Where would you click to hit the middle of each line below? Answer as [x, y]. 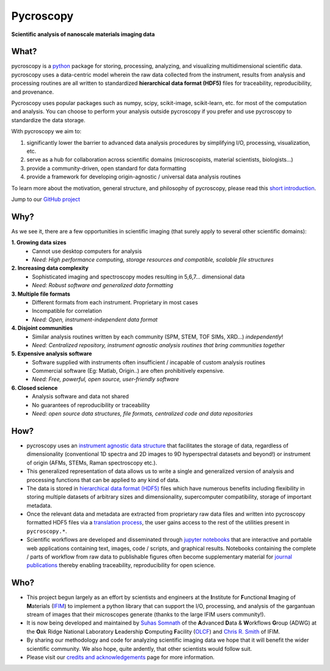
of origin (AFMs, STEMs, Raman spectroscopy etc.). [92, 463]
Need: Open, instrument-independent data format [95, 319]
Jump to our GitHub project [46, 199]
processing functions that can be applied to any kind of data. [103, 480]
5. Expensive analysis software [52, 354]
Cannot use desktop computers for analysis [87, 251]
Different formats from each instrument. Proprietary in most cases [115, 302]
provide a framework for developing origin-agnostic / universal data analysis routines [134, 177]
